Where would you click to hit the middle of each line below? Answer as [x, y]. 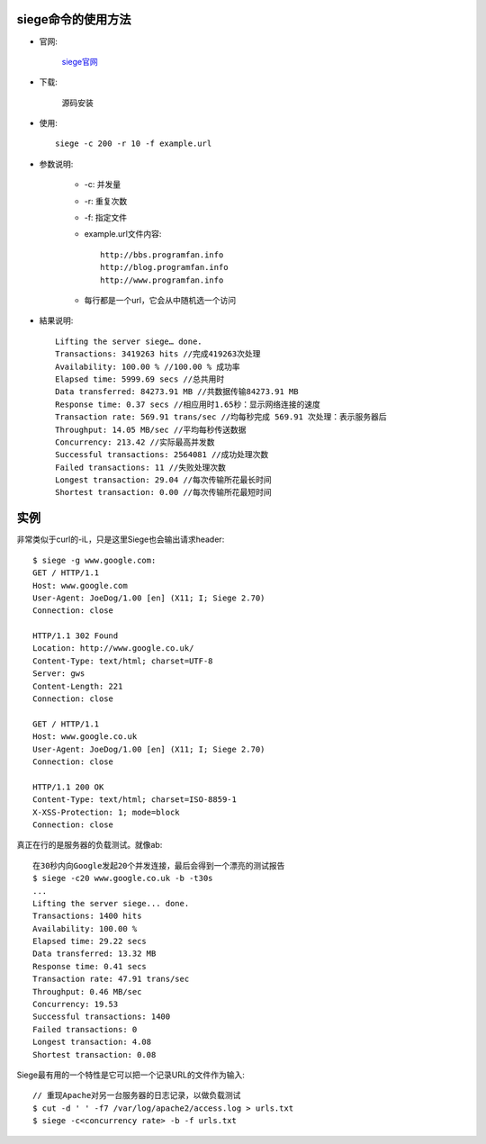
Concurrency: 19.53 [76, 1004]
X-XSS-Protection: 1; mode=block [106, 812]
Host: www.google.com [80, 586]
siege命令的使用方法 [74, 19]
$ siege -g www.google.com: [94, 560]
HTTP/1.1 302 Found [76, 636]
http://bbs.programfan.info [162, 255]
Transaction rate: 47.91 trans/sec [111, 979]
